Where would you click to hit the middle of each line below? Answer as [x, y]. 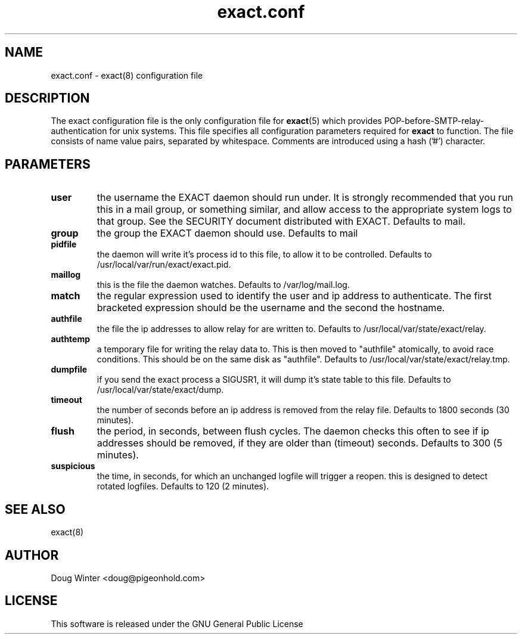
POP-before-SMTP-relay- [434, 121]
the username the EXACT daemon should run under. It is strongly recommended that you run [305, 198]
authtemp [71, 339]
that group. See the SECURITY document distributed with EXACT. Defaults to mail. [281, 221]
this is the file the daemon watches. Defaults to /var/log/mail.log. [223, 285]
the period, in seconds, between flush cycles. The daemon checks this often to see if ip [293, 431]
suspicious [73, 466]
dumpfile [69, 370]
